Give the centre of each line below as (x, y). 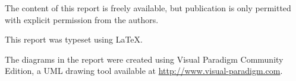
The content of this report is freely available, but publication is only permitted (148, 8)
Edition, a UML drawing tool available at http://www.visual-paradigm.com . (144, 71)
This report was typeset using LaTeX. (74, 39)
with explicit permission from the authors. (82, 19)
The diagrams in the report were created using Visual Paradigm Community (144, 59)
